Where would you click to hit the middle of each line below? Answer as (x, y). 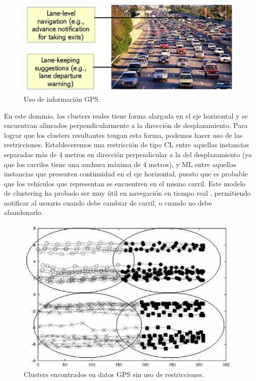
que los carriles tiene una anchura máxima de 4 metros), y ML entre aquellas (120, 164)
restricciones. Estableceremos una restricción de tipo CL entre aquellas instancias (127, 145)
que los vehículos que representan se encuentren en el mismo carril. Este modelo (125, 183)
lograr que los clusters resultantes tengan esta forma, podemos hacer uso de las (123, 135)
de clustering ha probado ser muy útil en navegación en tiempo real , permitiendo (128, 193)
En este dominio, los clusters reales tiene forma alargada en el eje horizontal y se (126, 115)
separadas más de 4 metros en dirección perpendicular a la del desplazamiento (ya (128, 154)
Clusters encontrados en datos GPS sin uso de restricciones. (114, 374)
